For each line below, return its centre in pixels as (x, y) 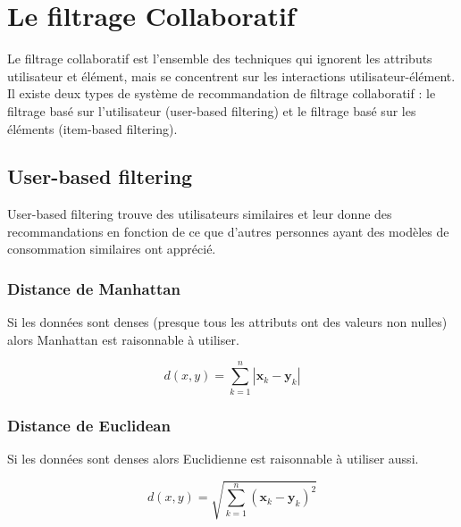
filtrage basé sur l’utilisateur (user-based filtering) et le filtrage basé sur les (212, 110)
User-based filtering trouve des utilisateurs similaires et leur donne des (200, 214)
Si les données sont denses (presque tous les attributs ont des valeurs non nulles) (227, 322)
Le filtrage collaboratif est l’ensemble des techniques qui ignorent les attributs (220, 59)
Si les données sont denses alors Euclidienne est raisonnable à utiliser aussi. (213, 458)
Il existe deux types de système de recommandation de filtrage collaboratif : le (222, 93)
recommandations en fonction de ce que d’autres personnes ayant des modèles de (228, 231)
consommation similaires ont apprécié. (112, 249)
